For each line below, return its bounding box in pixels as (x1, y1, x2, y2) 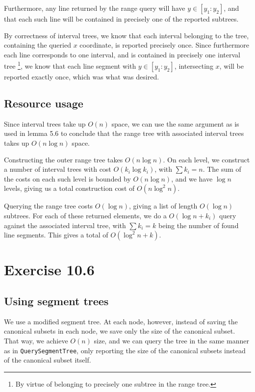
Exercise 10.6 (4, 260, 95, 280)
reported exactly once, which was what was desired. (4, 72, 159, 82)
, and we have (171, 173, 213, 183)
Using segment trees (4, 293, 109, 308)
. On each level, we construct (163, 154, 250, 164)
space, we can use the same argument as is (111, 118, 239, 129)
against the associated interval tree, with (4, 220, 126, 230)
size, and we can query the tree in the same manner (94, 335, 249, 345)
